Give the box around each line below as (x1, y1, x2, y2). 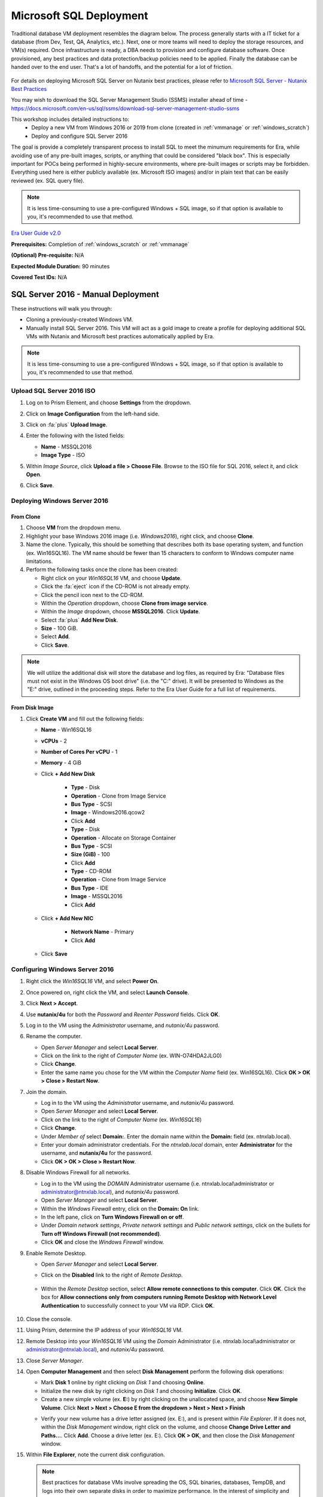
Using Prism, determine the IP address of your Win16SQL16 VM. (26, 1326, 183, 1334)
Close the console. (26, 1316, 72, 1323)
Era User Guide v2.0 (11, 229, 61, 237)
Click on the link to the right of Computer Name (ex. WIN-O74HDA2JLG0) (41, 1052, 223, 1059)
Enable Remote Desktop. (26, 1249, 87, 1257)
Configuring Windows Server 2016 (11, 965, 114, 973)
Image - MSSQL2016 (71, 893, 123, 900)
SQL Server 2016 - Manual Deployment (11, 289, 160, 299)
